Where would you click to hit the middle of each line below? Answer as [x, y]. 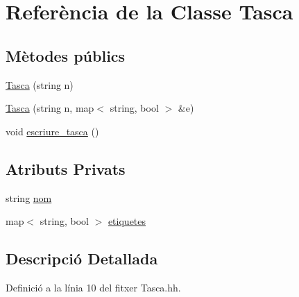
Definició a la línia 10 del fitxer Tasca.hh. [93, 287]
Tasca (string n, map [50, 108]
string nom [29, 197]
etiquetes [127, 221]
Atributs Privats [66, 168]
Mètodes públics [66, 55]
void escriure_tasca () [52, 131]
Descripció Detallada [82, 258]
